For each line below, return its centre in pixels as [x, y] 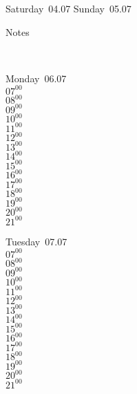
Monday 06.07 [36, 78]
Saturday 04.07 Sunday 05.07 [68, 8]
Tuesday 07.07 [36, 241]
